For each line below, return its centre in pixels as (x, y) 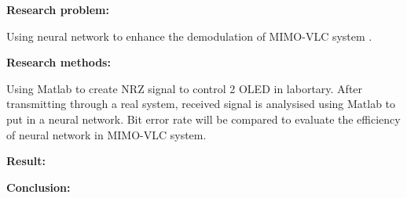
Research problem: (58, 9)
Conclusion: (38, 187)
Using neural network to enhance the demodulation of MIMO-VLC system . (189, 36)
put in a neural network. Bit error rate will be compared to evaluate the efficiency (203, 119)
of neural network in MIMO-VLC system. (106, 134)
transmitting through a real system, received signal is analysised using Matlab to (201, 104)
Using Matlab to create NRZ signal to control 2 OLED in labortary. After (185, 88)
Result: (26, 161)
